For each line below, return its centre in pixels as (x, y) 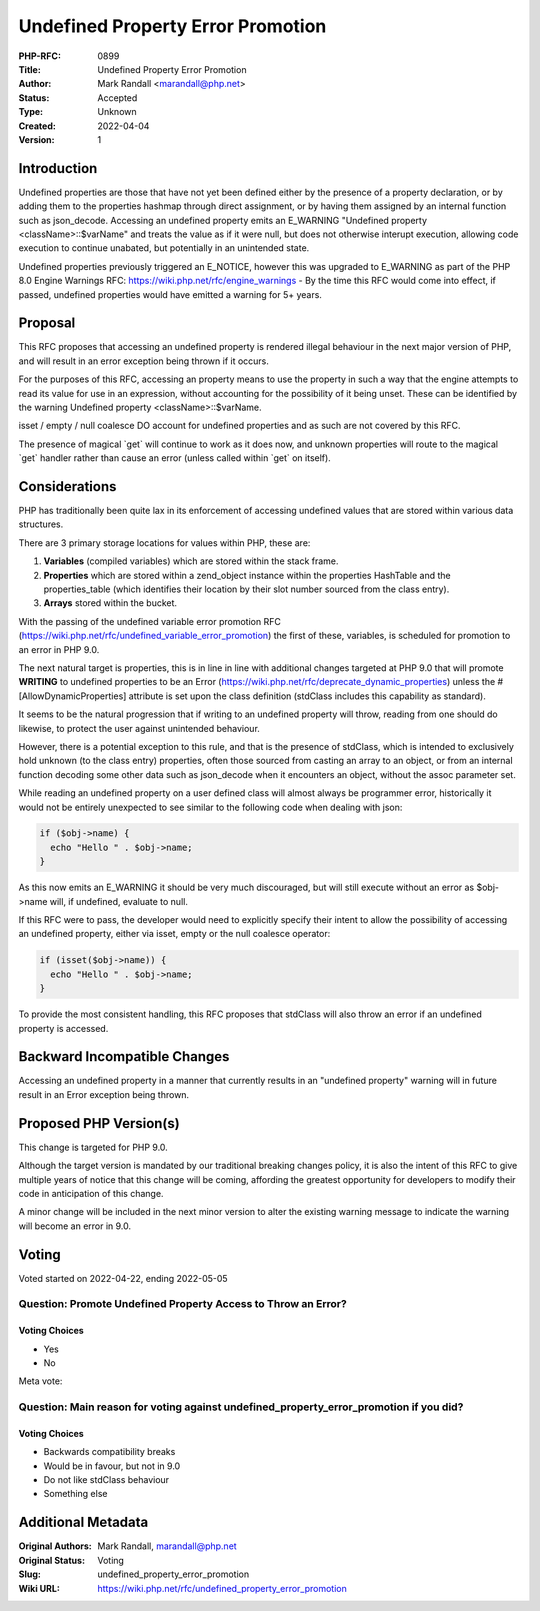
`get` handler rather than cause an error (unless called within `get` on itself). (175, 458)
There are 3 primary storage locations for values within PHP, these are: (164, 542)
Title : (30, 69)
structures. (41, 524)
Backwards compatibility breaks (109, 1452)
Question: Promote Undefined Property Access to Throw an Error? (182, 1304)
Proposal (47, 323)
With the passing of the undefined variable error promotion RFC (150, 621)
